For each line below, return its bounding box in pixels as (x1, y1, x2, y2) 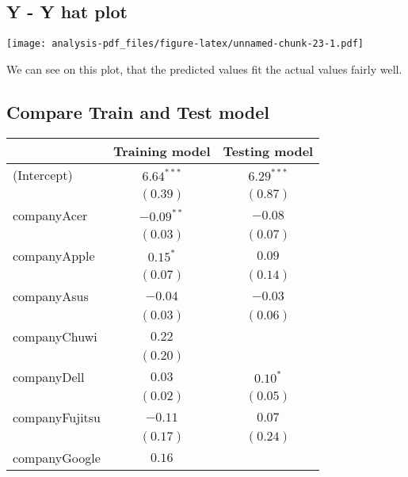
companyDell (13, 367, 85, 386)
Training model (113, 141, 211, 160)
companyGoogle (13, 448, 101, 467)
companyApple (13, 246, 95, 265)
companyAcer (13, 205, 88, 224)
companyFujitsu (13, 407, 101, 426)
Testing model (223, 141, 314, 160)
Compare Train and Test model (6, 99, 269, 124)
